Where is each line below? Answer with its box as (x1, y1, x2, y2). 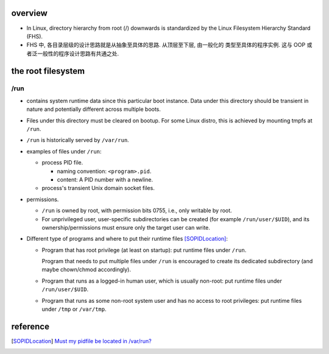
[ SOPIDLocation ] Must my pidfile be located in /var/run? (11, 337, 152, 344)
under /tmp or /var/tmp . (41, 305, 107, 313)
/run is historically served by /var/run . (26, 136, 129, 144)
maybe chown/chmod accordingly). (41, 266, 131, 274)
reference (11, 321, 50, 331)
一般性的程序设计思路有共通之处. (37, 49, 119, 57)
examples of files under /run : (26, 147, 102, 155)
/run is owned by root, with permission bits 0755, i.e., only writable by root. (41, 207, 232, 214)
